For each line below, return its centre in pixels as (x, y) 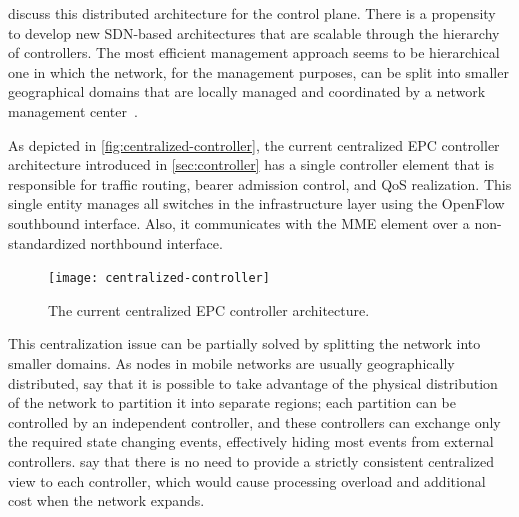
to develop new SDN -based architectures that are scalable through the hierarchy (254, 32)
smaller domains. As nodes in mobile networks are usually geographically (231, 362)
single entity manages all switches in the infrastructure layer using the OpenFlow (256, 203)
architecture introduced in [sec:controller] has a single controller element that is (251, 164)
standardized (47, 242)
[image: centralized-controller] (159, 278)
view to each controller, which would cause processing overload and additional (247, 480)
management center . (73, 110)
